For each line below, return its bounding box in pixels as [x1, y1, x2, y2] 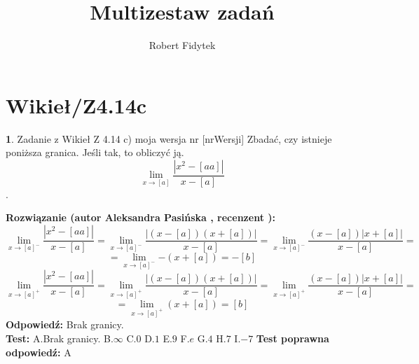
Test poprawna [256, 330, 329, 345]
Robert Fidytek [149, 38, 216, 52]
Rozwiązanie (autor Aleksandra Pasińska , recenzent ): [6, 210, 275, 225]
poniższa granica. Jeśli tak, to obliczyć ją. [6, 145, 184, 160]
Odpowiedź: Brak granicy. [6, 317, 124, 332]
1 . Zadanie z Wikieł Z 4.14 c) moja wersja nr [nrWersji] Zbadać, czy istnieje [6, 131, 332, 146]
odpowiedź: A [6, 344, 71, 359]
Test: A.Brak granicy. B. [6, 330, 114, 345]
